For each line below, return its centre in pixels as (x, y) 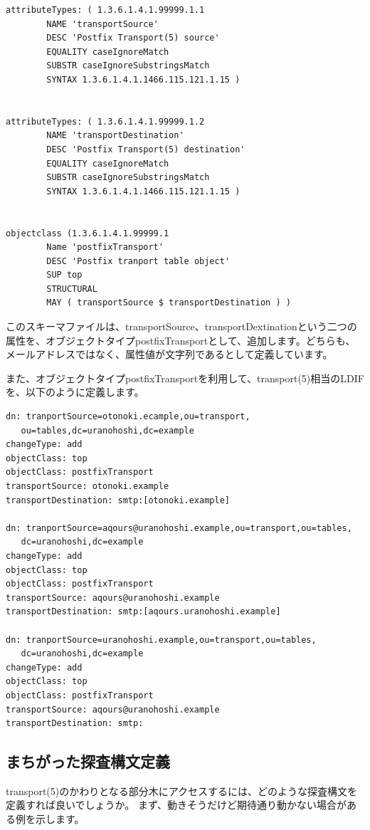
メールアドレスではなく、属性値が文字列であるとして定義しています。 (169, 354)
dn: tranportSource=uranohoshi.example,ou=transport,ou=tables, (161, 640)
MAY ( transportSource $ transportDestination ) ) (169, 303)
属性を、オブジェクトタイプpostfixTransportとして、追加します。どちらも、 (181, 340)
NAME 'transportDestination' (115, 136)
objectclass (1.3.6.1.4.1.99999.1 (88, 233)
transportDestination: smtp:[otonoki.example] (118, 500)
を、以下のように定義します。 (75, 392)
